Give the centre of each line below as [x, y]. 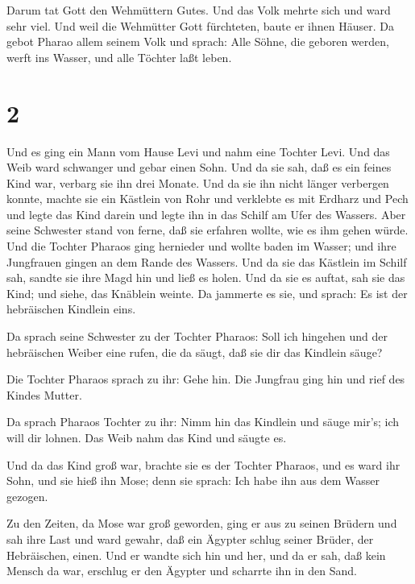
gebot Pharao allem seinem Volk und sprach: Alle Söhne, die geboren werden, [198, 41]
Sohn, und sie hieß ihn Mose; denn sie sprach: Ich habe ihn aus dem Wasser [193, 480]
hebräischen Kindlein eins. [71, 309]
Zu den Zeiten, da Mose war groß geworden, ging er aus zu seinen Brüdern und [202, 523]
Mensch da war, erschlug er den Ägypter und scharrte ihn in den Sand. [182, 571]
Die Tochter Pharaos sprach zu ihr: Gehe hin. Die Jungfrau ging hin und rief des [206, 379]
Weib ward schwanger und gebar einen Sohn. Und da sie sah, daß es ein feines [199, 167]
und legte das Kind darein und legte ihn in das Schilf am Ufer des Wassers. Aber [206, 214]
